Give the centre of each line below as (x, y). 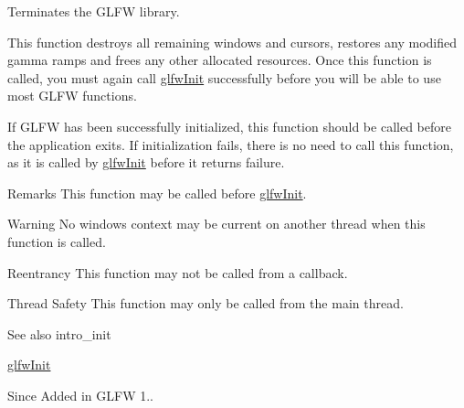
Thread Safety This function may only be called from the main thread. (206, 303)
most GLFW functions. (72, 96)
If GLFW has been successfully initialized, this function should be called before (229, 126)
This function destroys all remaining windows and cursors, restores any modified (232, 42)
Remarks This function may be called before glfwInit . (157, 193)
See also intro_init (59, 333)
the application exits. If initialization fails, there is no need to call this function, (231, 144)
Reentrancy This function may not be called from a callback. (178, 272)
